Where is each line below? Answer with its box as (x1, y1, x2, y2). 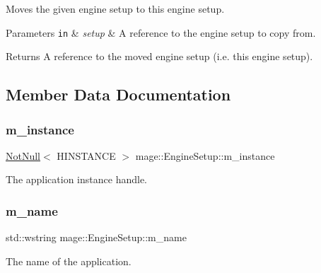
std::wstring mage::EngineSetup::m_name (6, 230, 187, 245)
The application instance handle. (6, 172, 147, 187)
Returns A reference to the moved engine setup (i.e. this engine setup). (6, 49, 313, 64)
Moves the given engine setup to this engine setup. (6, 1, 225, 16)
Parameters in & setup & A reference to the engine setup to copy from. (6, 25, 316, 40)
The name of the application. (6, 253, 132, 268)
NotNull (6, 148, 41, 163)
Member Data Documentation (6, 83, 231, 105)
